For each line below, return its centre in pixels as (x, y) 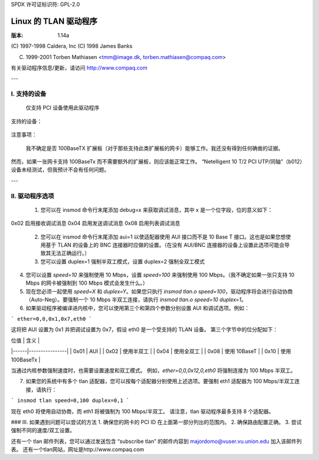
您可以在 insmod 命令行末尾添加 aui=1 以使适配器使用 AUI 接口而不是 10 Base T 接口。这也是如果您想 (163, 237)
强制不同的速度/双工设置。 (43, 430)
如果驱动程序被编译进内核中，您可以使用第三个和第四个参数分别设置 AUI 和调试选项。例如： (138, 308)
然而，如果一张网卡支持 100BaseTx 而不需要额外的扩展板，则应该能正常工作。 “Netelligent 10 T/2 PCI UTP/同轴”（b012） (158, 161)
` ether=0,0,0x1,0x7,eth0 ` (52, 319)
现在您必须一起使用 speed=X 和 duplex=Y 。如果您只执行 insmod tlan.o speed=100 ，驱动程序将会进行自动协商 (159, 291)
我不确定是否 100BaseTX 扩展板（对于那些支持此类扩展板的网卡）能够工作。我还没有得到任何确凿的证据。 (154, 148)
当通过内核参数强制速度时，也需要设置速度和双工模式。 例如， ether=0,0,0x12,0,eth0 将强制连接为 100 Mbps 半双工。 (153, 370)
